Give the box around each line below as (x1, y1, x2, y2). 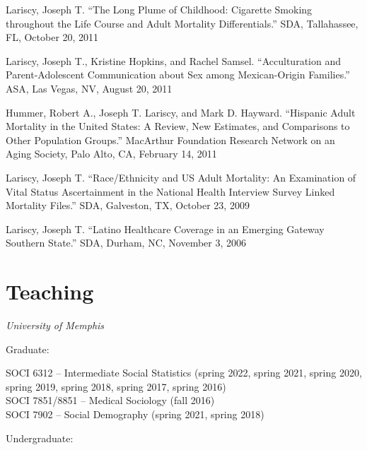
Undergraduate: (6, 430, 74, 445)
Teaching (6, 277, 94, 306)
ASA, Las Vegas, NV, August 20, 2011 (6, 81, 173, 95)
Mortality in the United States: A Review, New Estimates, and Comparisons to (6, 119, 350, 134)
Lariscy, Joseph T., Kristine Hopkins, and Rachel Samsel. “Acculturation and (6, 53, 341, 68)
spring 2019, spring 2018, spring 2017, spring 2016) (6, 379, 226, 393)
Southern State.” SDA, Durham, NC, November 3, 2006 (6, 235, 247, 250)
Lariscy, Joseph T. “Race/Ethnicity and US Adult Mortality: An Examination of (6, 170, 356, 184)
